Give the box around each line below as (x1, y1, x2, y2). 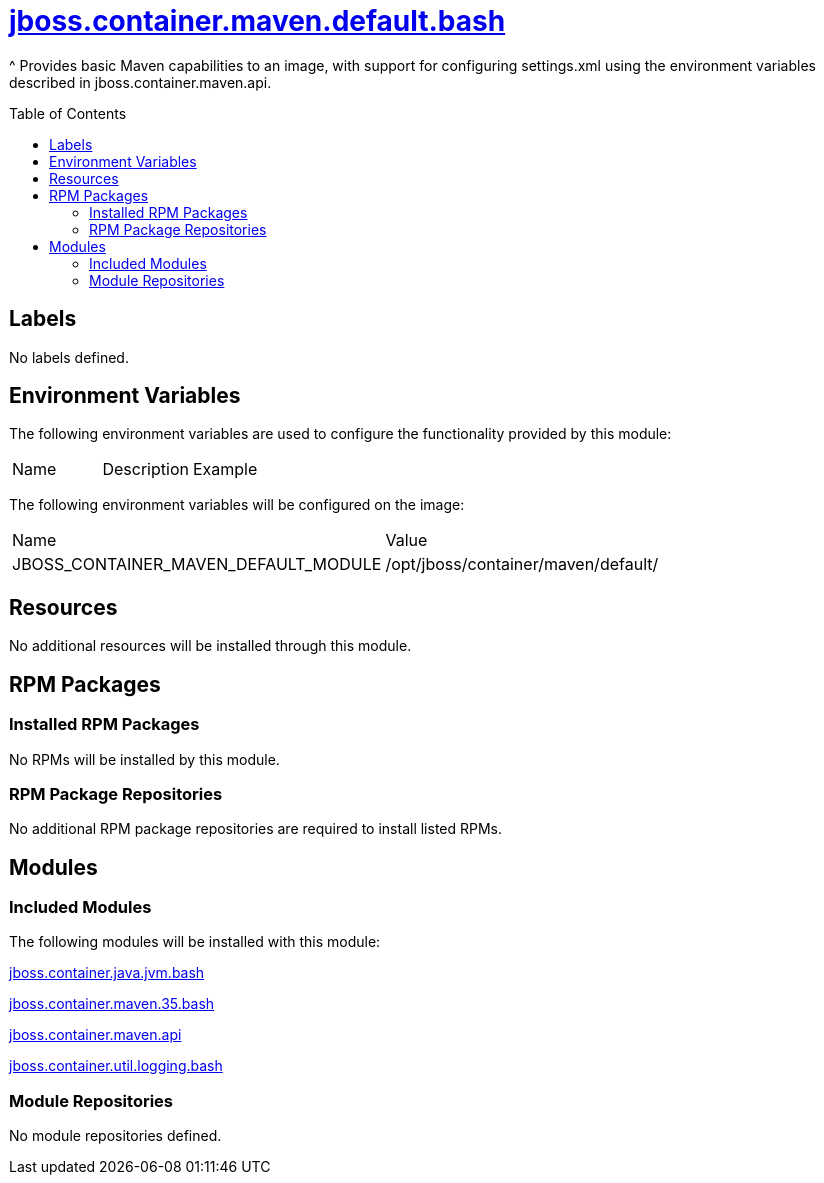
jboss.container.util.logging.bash (9, 1057, 223, 1075)
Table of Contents (9, 104, 127, 122)
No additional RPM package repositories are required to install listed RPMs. (9, 820, 503, 838)
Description (102, 459, 189, 480)
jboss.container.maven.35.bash (9, 995, 215, 1013)
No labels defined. (9, 348, 129, 366)
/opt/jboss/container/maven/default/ (385, 554, 659, 575)
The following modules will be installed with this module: (9, 933, 381, 951)
